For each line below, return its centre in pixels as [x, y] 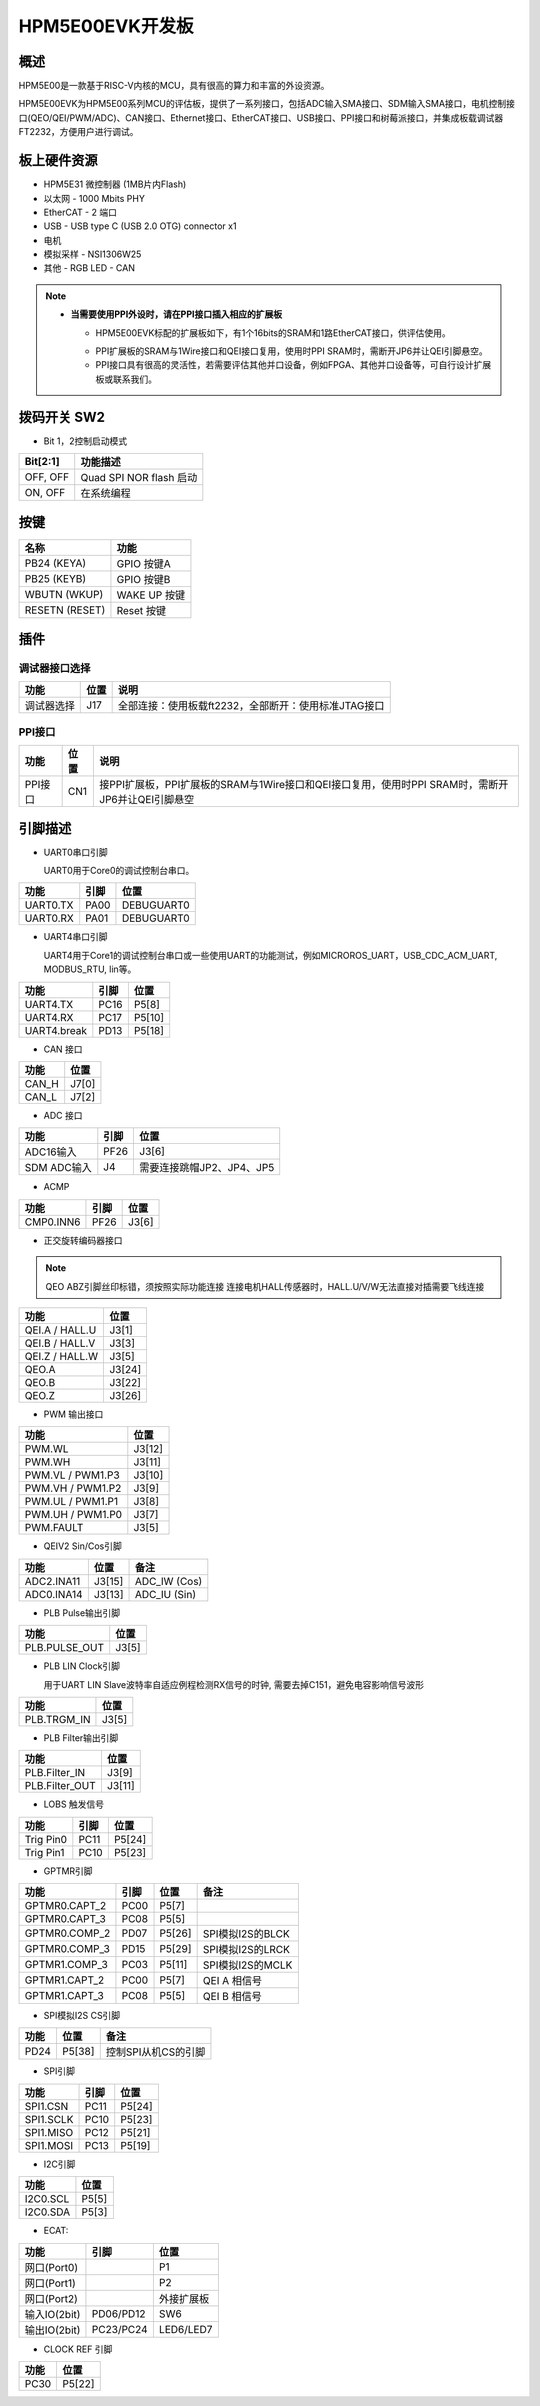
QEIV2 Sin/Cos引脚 [82, 1546]
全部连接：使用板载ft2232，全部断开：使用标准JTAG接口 [251, 706]
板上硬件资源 [58, 160]
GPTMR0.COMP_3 [67, 1949]
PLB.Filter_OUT [60, 1786]
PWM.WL [46, 1449]
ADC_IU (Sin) [166, 1594]
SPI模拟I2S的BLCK [246, 1934]
